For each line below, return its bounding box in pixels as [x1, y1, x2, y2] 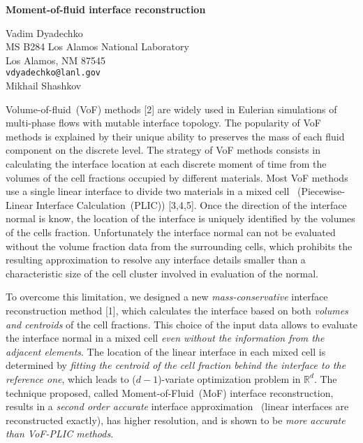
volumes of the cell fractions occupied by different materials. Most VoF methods [6, 170, 348, 184]
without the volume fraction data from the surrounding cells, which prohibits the [6, 238, 353, 253]
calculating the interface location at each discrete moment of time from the [6, 157, 327, 170]
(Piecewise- [297, 184, 345, 198]
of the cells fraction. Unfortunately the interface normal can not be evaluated [6, 224, 336, 239]
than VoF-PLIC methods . [6, 426, 114, 441]
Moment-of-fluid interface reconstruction [6, 2, 206, 16]
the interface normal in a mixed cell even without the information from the [6, 331, 325, 345]
